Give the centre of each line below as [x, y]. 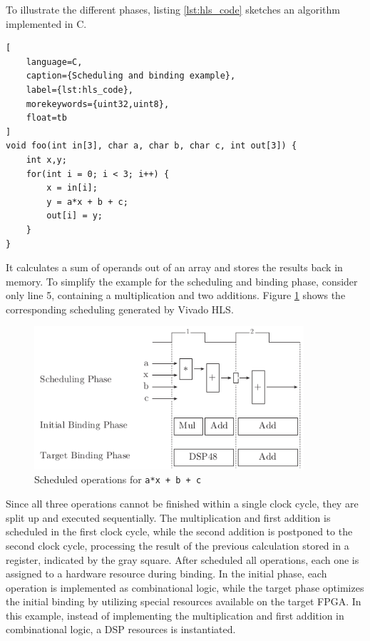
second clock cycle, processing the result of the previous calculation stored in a [178, 545]
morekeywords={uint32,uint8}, [98, 104]
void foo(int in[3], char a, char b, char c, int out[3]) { [151, 146]
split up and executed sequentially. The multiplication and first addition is [168, 517]
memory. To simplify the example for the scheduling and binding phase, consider [182, 281]
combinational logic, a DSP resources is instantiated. [121, 629]
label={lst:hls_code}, [79, 90]
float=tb [46, 118]
